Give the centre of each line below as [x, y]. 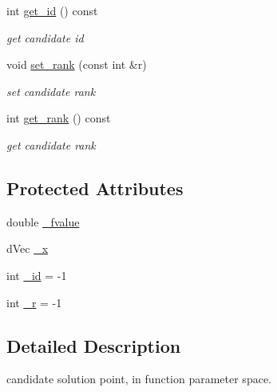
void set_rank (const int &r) [77, 64]
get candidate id [45, 37]
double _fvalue [43, 221]
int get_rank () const [59, 118]
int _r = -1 [34, 302]
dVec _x [28, 248]
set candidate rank [51, 91]
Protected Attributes [95, 188]
